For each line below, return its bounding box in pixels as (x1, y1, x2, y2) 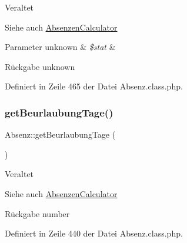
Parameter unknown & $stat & (5, 41, 116, 53)
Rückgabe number (5, 207, 70, 219)
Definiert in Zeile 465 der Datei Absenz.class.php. (5, 80, 183, 92)
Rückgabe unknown (5, 60, 75, 72)
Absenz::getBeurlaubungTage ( (5, 128, 116, 141)
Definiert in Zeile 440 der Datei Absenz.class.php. (5, 227, 183, 239)
